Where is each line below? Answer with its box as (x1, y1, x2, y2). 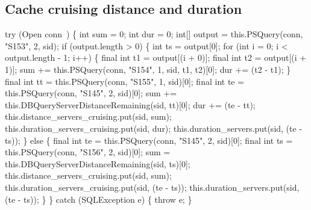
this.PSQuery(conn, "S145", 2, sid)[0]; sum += (5, 87, 177, 99)
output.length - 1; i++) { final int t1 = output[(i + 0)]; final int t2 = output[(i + (5, 51, 307, 64)
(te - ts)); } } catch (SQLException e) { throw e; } (5, 193, 192, 205)
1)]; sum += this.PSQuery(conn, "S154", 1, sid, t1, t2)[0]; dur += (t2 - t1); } (5, 63, 291, 75)
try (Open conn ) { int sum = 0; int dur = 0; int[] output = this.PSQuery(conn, (5, 28, 303, 40)
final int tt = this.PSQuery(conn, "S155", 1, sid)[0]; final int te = (5, 75, 245, 87)
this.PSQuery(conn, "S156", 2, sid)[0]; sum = (5, 146, 171, 158)
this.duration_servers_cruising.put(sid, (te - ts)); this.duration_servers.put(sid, (5, 181, 300, 193)
